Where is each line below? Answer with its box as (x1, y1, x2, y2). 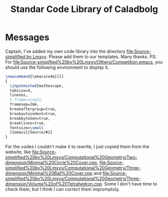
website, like (5, 149, 31, 155)
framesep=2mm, (10, 102, 39, 107)
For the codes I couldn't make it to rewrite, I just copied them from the (5, 144, 149, 150)
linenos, (10, 93, 28, 98)
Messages (5, 32, 50, 43)
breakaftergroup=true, (10, 107, 57, 112)
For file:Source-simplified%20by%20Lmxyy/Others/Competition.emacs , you (5, 59, 163, 65)
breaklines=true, (10, 120, 46, 126)
